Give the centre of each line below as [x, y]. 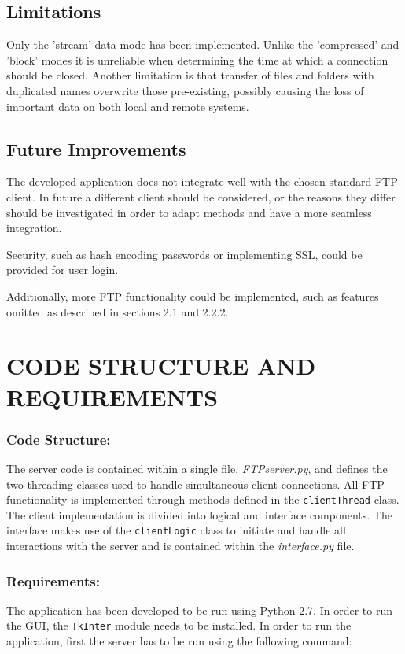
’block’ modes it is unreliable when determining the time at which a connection [197, 59]
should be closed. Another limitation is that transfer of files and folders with [190, 75]
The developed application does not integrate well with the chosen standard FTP [202, 181]
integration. [34, 228]
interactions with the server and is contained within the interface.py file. [180, 545]
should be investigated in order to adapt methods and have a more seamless [189, 212]
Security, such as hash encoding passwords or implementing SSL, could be [184, 254]
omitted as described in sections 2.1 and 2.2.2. [118, 311]
